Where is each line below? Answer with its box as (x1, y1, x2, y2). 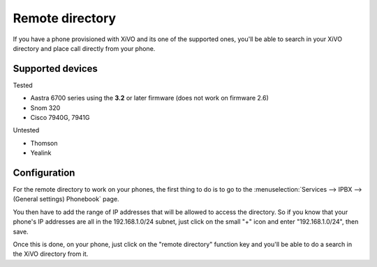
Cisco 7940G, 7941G (30, 114, 90, 122)
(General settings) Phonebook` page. (13, 195, 119, 204)
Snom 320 (30, 103, 61, 112)
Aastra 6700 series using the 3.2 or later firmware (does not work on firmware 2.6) (30, 94, 269, 102)
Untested (13, 126, 40, 135)
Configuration (13, 167, 75, 178)
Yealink (30, 148, 52, 157)
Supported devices (13, 63, 98, 75)
